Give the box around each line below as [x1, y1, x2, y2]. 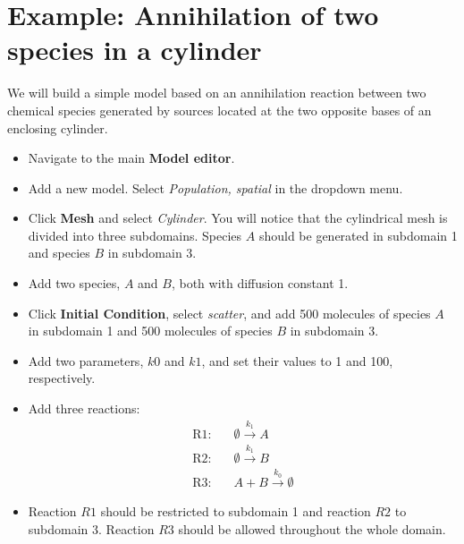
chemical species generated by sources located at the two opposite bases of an [7, 100, 432, 119]
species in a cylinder [7, 31, 262, 68]
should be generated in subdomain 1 [258, 225, 458, 244]
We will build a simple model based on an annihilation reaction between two [7, 83, 426, 102]
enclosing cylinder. [7, 118, 108, 137]
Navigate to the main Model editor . [28, 149, 235, 167]
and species [28, 243, 90, 262]
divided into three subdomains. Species [28, 225, 242, 244]
